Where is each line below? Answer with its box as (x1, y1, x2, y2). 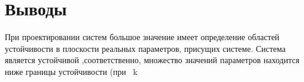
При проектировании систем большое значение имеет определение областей (5, 31, 280, 43)
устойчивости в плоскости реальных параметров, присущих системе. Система (5, 42, 286, 54)
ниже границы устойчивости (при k (5, 65, 137, 77)
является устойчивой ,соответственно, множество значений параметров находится (5, 54, 300, 66)
